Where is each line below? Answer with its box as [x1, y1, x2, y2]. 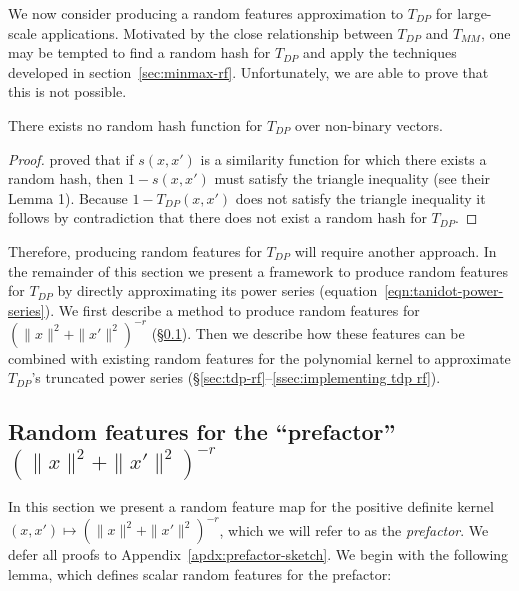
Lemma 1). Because [8, 187, 128, 208]
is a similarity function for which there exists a [200, 148, 487, 169]
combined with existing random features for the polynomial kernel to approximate [8, 347, 511, 368]
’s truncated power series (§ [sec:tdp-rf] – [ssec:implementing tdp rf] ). [31, 367, 441, 388]
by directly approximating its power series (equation [57, 280, 378, 301]
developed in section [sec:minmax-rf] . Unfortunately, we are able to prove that [8, 61, 489, 82]
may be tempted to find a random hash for [8, 42, 271, 63]
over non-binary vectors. [295, 114, 444, 135]
